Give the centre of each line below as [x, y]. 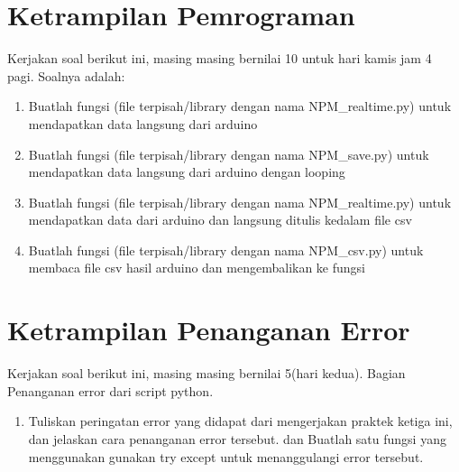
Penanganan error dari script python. [110, 390]
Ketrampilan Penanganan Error [209, 330]
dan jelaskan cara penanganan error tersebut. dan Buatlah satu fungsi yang [237, 438]
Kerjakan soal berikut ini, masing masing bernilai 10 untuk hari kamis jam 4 [220, 58]
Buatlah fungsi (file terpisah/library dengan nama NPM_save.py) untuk [229, 154]
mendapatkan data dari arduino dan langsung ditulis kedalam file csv [220, 220]
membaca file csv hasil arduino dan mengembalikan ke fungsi [197, 268]
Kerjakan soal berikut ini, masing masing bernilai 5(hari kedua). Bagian [207, 373]
